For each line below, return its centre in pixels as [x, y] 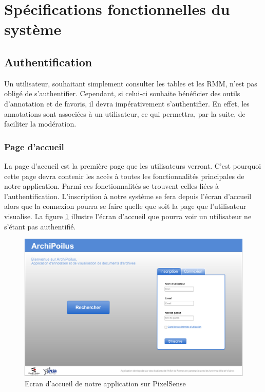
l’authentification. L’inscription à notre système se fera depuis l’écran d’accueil [128, 196]
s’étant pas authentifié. [40, 226]
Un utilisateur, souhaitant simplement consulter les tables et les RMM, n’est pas [131, 83]
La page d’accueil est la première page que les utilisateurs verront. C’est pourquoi [133, 165]
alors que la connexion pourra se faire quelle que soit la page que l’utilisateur [125, 206]
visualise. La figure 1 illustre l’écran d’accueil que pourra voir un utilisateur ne [128, 216]
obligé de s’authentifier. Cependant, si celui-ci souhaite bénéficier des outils [122, 93]
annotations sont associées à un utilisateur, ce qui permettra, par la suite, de [125, 113]
